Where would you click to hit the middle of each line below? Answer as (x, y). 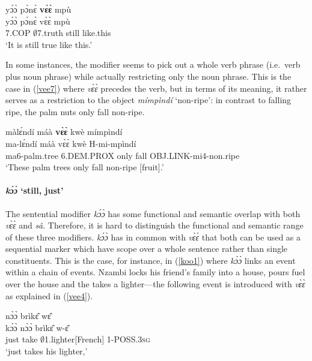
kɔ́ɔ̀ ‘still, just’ (35, 190)
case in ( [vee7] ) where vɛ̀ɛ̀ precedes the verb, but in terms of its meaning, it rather (156, 88)
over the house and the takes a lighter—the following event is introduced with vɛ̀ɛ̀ (155, 284)
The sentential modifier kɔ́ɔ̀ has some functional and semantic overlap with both (153, 213)
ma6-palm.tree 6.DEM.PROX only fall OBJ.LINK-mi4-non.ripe (123, 155)
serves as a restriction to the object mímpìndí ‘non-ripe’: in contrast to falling (148, 100)
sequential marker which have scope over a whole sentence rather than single (147, 249)
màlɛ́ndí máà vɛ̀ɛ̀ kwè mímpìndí (64, 132)
